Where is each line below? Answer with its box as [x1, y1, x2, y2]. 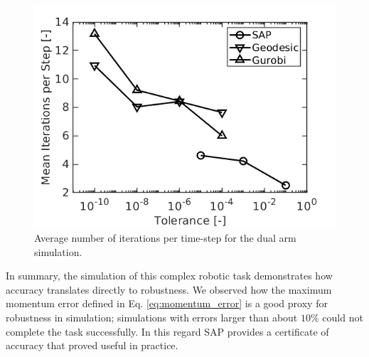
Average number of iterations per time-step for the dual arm [34, 230, 296, 245]
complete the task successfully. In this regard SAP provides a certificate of [6, 324, 329, 339]
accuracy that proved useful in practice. [6, 338, 178, 353]
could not [322, 309, 363, 324]
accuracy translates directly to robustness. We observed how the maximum [6, 282, 332, 297]
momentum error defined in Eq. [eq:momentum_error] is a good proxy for [6, 296, 328, 311]
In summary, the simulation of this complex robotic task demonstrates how [6, 268, 333, 283]
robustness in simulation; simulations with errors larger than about [6, 309, 298, 324]
